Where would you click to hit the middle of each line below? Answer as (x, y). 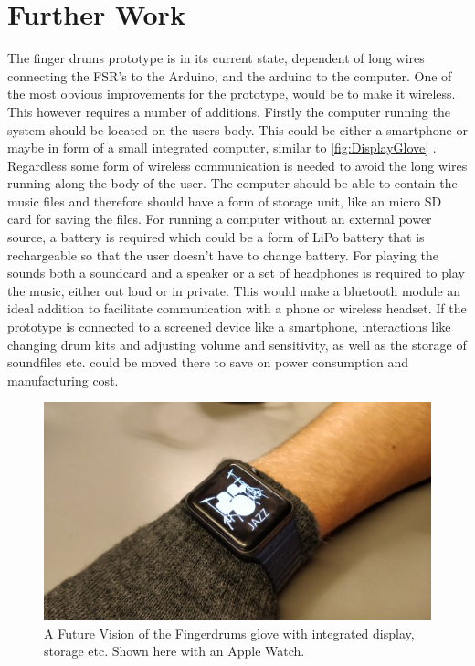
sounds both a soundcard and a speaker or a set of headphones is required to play (236, 273)
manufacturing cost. (63, 380)
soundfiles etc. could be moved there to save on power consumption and (208, 362)
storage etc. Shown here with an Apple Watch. (174, 651)
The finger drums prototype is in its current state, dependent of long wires (216, 58)
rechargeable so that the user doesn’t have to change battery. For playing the (223, 254)
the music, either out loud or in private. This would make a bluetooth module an (234, 290)
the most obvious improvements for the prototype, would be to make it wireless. (232, 94)
